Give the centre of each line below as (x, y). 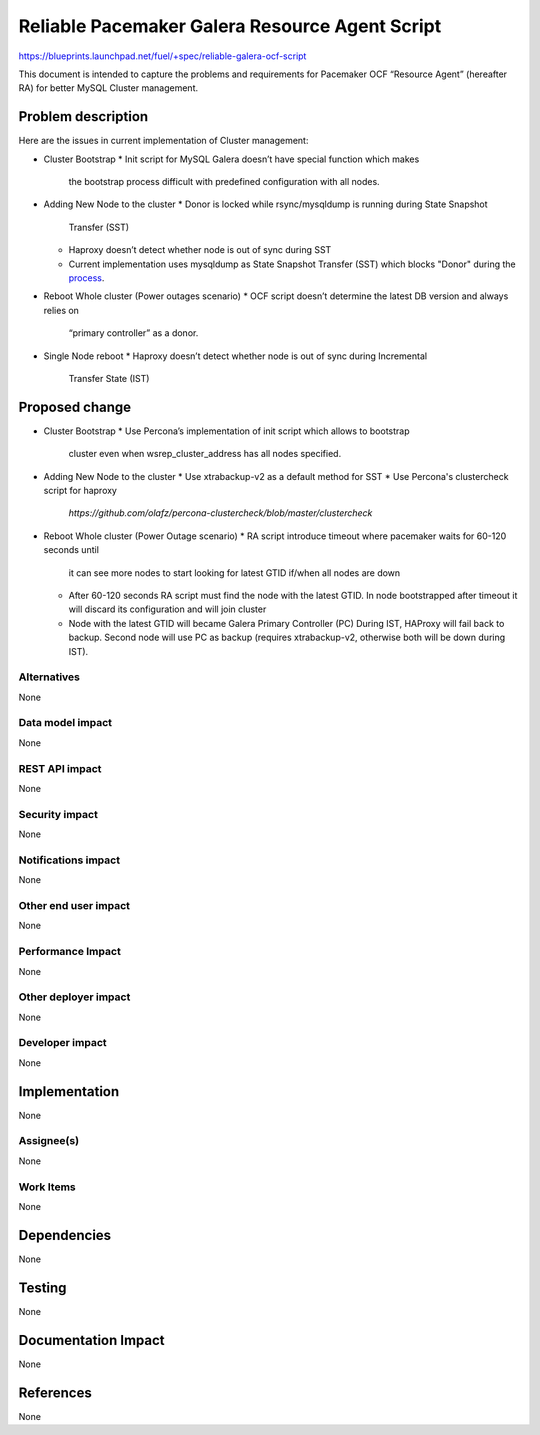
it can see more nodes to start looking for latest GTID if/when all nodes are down (234, 572)
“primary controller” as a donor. (133, 333)
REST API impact (60, 768)
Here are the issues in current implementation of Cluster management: (163, 141)
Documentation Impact (91, 1340)
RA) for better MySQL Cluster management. (108, 88)
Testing (42, 1287)
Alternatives (49, 677)
